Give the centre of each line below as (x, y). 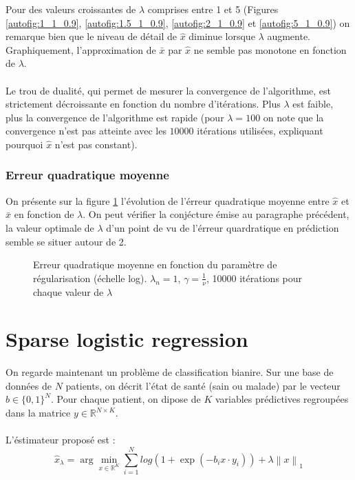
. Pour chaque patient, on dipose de (126, 399)
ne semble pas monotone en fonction (270, 49)
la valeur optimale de (50, 227)
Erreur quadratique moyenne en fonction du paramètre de (155, 264)
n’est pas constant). (96, 144)
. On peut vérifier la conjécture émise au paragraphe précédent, (216, 214)
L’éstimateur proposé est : (61, 440)
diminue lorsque (222, 36)
